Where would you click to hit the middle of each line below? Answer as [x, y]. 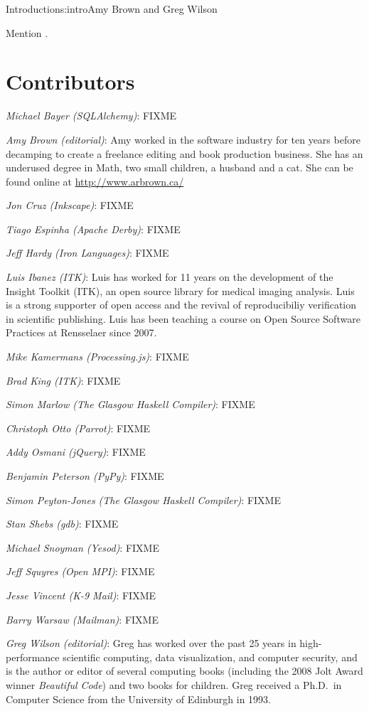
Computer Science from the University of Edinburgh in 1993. [139, 699]
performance [33, 657]
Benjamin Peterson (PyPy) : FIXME [85, 476]
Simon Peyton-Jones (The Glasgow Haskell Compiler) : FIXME [143, 499]
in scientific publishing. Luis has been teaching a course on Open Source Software [183, 318]
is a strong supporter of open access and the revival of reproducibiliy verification [181, 305]
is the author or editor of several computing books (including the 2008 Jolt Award [184, 671]
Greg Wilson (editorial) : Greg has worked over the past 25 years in [151, 643]
